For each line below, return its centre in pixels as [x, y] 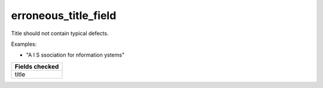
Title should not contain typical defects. [60, 33]
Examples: [24, 44]
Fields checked [37, 67]
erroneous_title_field [64, 15]
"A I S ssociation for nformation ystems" [75, 55]
